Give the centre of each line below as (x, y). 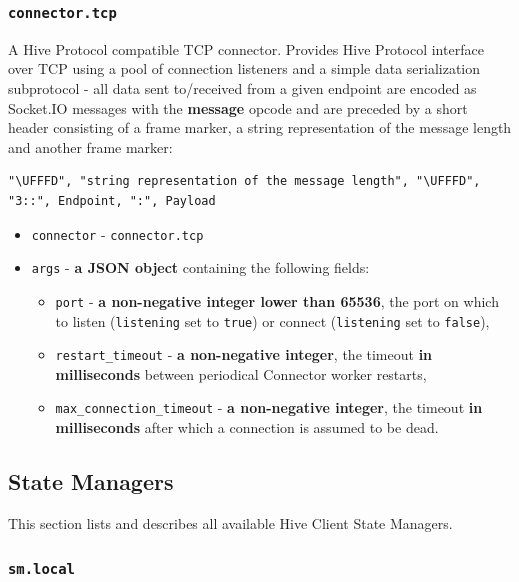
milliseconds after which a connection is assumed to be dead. (247, 427)
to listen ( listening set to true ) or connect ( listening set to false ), (272, 320)
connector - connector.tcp (117, 233)
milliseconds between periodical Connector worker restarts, (241, 373)
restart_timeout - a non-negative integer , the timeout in (244, 354)
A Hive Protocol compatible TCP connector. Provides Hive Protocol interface (246, 48)
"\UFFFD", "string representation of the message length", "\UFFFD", (244, 181)
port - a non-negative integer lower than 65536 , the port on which (277, 300)
